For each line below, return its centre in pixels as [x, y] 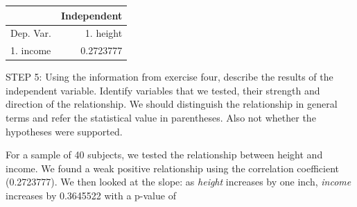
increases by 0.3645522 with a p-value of [91, 196]
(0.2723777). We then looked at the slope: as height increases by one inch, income [178, 182]
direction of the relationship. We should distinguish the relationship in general [172, 104]
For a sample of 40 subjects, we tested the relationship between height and [164, 155]
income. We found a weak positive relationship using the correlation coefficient [173, 168]
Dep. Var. [31, 33]
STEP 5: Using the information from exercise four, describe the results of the [169, 77]
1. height [104, 33]
